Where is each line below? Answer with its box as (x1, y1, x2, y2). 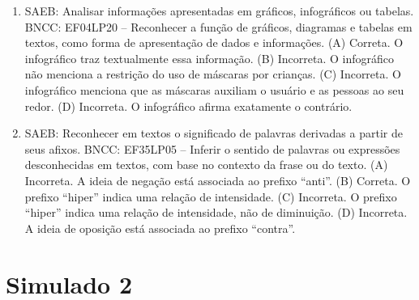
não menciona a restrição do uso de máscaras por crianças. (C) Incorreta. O (24, 65, 401, 82)
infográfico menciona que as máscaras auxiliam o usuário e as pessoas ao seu (24, 81, 404, 98)
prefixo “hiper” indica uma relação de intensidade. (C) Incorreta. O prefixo (24, 188, 397, 205)
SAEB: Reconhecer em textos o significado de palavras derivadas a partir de (24, 125, 403, 142)
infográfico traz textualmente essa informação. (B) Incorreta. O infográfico (24, 49, 394, 66)
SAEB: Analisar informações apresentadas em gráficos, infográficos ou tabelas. (24, 2, 414, 19)
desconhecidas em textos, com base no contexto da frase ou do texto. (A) (24, 156, 388, 173)
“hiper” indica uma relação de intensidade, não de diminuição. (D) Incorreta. (24, 204, 408, 221)
